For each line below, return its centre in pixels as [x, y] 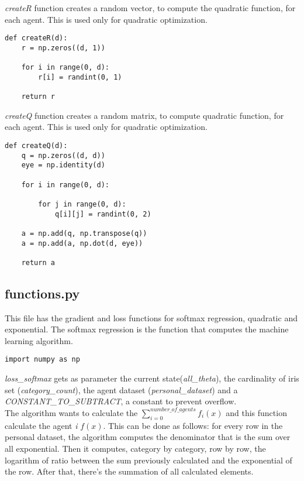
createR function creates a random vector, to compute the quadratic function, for [150, 8]
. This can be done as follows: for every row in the [193, 425]
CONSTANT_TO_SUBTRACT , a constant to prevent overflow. [121, 401]
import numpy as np [42, 360]
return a [38, 262]
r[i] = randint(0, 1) [80, 77]
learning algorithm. [39, 340]
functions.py [42, 293]
